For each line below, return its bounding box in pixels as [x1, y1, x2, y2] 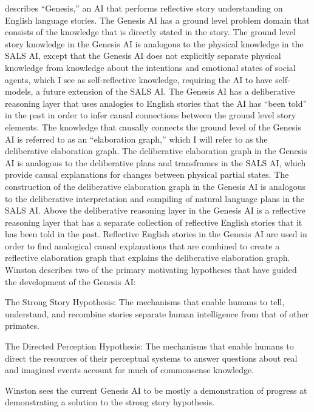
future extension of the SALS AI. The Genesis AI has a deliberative [43, 85, 295, 98]
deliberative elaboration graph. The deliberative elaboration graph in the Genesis [5, 144, 307, 157]
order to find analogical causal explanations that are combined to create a [5, 239, 280, 252]
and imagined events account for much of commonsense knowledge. [5, 363, 254, 376]
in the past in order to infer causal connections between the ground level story [5, 109, 296, 121]
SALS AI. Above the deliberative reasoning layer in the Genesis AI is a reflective [5, 204, 305, 217]
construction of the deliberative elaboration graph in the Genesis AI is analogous [5, 180, 305, 192]
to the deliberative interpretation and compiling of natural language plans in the [5, 192, 305, 204]
